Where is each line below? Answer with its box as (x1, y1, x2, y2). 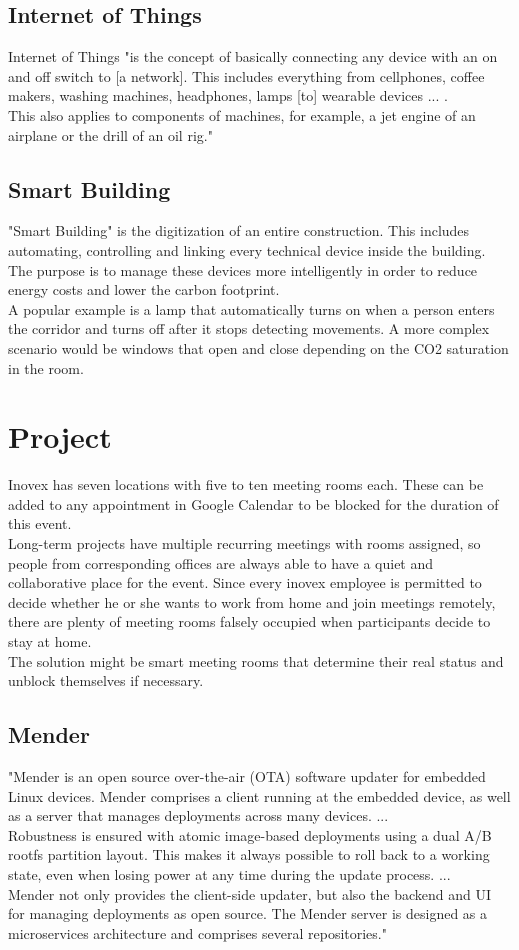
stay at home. (8, 631, 92, 651)
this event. (8, 513, 72, 534)
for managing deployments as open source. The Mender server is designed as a (8, 903, 488, 924)
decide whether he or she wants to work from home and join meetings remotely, (8, 591, 496, 612)
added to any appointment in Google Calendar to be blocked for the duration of (8, 493, 499, 514)
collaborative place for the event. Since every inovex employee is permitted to (8, 572, 482, 593)
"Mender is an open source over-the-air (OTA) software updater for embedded (8, 765, 486, 786)
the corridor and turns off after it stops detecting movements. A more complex (8, 318, 490, 339)
